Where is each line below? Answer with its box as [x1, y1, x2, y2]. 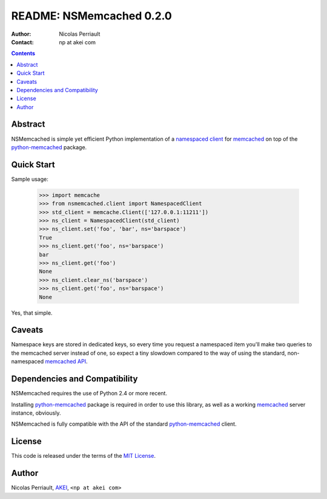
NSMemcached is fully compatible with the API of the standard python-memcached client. [11, 420, 237, 427]
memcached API [45, 358, 87, 365]
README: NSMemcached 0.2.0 [11, 9, 172, 22]
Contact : [11, 38, 35, 45]
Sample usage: [11, 175, 48, 183]
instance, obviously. [11, 409, 61, 417]
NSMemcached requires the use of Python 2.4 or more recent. [11, 390, 168, 397]
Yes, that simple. [11, 309, 53, 316]
